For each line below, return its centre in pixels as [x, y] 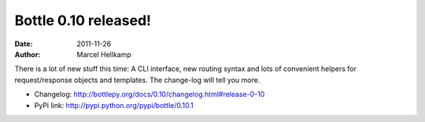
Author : [28, 54]
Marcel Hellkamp [104, 54]
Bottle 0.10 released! [83, 20]
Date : [24, 44]
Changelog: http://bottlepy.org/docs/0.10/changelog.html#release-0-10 [150, 95]
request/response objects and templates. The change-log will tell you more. [137, 80]
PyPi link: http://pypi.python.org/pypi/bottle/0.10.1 [114, 105]
